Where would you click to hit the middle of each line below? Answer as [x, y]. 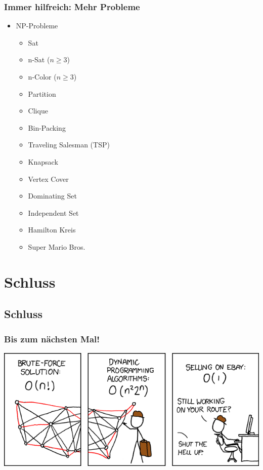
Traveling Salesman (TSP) [69, 145]
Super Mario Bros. [57, 246]
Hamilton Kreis [52, 230]
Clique [38, 111]
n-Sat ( [39, 60]
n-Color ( [42, 76]
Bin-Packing [47, 127]
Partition [42, 93]
